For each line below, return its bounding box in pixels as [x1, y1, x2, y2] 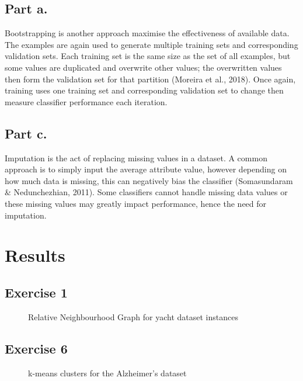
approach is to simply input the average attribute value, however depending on [5, 163, 287, 175]
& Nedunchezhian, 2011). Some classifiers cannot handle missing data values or [5, 186, 288, 198]
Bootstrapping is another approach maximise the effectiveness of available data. [5, 27, 290, 39]
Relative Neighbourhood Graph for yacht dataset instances [28, 310, 238, 323]
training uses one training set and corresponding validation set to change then [5, 84, 284, 96]
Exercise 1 [5, 283, 68, 301]
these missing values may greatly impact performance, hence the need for [5, 197, 267, 209]
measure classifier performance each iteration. [5, 95, 168, 108]
